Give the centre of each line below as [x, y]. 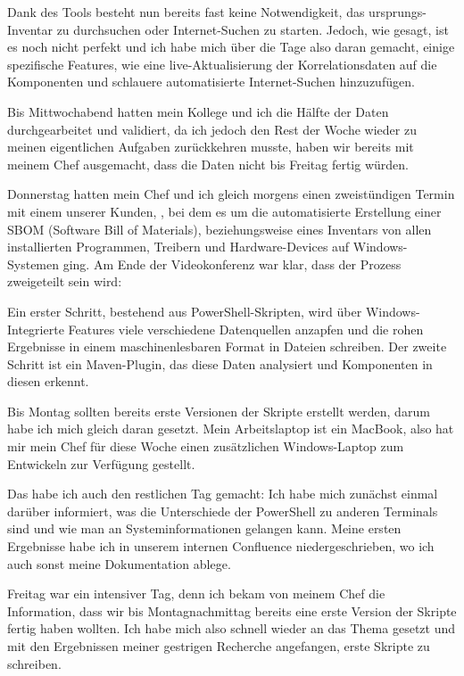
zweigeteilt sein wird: [65, 281]
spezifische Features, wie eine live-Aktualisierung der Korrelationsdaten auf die [222, 64]
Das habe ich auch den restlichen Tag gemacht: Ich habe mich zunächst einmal [223, 494]
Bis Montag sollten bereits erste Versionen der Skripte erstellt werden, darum [219, 411]
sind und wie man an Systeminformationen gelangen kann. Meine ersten [204, 528]
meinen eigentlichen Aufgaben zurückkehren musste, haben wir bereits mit [211, 147]
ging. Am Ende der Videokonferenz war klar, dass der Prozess [232, 264]
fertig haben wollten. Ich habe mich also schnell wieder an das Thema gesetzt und [232, 628]
